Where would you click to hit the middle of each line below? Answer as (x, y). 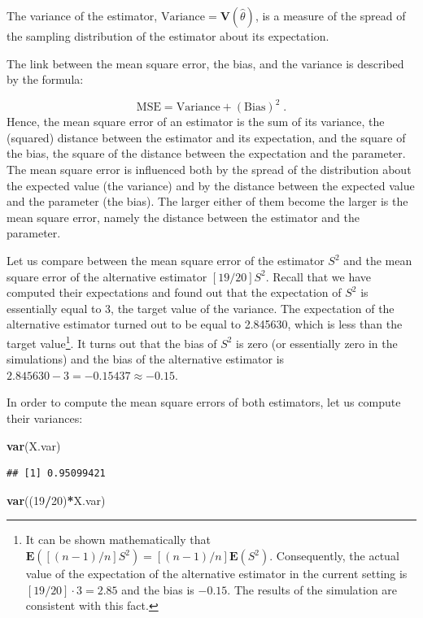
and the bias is (158, 589)
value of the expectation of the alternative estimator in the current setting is (216, 573)
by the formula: (45, 79)
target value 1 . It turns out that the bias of (112, 342)
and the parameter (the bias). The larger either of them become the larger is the (207, 201)
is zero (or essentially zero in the (317, 343)
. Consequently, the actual (334, 555)
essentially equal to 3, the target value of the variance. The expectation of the (201, 308)
